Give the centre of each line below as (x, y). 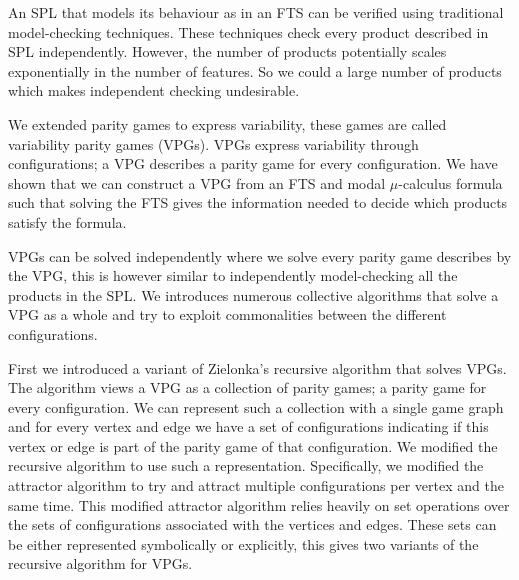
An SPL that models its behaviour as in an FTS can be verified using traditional (256, 12)
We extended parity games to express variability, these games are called (227, 123)
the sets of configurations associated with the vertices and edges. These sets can (252, 524)
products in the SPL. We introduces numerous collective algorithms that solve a (253, 294)
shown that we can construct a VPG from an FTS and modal (197, 182)
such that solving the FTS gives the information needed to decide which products (258, 202)
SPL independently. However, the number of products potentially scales (227, 51)
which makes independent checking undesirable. (154, 90)
